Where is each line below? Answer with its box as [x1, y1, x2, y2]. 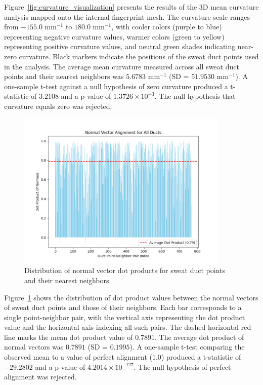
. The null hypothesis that [154, 91, 236, 101]
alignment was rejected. [4, 371, 77, 382]
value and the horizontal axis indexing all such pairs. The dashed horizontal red [4, 322, 251, 332]
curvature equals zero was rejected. [4, 100, 112, 111]
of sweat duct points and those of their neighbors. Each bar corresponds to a [4, 302, 242, 313]
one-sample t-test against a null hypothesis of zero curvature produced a [4, 81, 228, 91]
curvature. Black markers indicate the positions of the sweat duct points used [19, 51, 259, 61]
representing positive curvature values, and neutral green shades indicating [4, 41, 236, 52]
